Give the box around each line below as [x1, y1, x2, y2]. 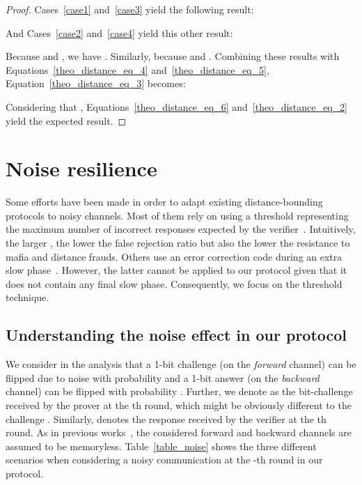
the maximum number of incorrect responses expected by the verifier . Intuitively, [6, 222, 356, 236]
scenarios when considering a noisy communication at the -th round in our [6, 452, 323, 467]
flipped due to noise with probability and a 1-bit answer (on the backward [6, 370, 320, 385]
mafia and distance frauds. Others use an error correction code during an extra [6, 249, 343, 263]
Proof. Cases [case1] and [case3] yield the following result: [6, 2, 254, 16]
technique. [6, 290, 49, 305]
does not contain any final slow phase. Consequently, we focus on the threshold [6, 276, 343, 291]
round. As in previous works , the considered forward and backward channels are [6, 425, 352, 440]
